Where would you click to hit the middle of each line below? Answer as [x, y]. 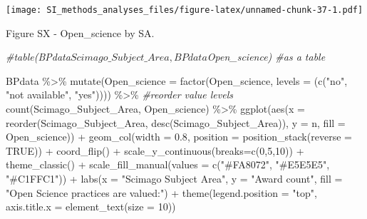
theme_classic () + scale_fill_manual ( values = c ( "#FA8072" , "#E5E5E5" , [168, 164]
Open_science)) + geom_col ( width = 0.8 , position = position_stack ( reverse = [179, 137]
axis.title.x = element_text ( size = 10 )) [91, 207]
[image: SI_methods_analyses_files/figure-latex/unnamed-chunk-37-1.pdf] [185, 10]
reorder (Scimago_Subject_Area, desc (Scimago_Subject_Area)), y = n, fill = [176, 122]
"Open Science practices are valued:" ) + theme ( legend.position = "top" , [161, 192]
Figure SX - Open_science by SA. [80, 32]
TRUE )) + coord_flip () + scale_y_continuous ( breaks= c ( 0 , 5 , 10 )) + [155, 150]
